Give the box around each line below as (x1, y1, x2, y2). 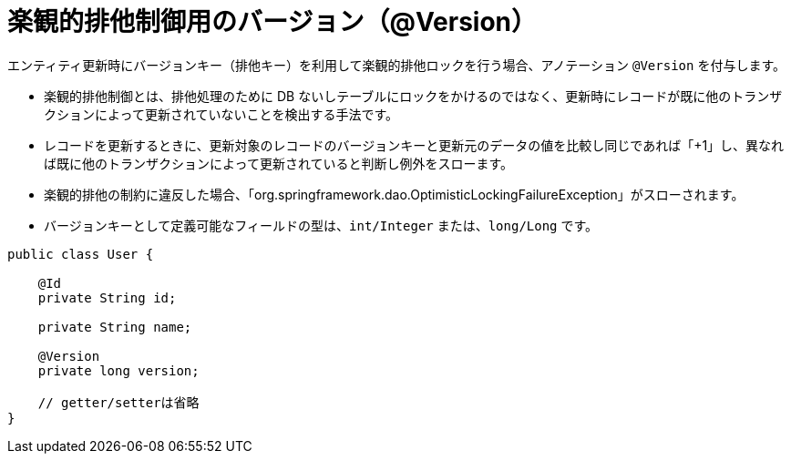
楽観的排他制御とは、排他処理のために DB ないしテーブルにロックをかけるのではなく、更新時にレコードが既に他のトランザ (44, 87, 783, 104)
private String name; (37, 319, 192, 334)
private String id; (37, 290, 177, 305)
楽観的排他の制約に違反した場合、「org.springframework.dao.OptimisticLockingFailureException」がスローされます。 (44, 186, 745, 202)
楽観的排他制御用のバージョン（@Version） (7, 6, 538, 37)
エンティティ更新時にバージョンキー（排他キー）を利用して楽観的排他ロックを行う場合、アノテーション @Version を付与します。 (7, 56, 786, 73)
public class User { (7, 246, 154, 261)
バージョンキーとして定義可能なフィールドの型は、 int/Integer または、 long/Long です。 (44, 217, 599, 233)
